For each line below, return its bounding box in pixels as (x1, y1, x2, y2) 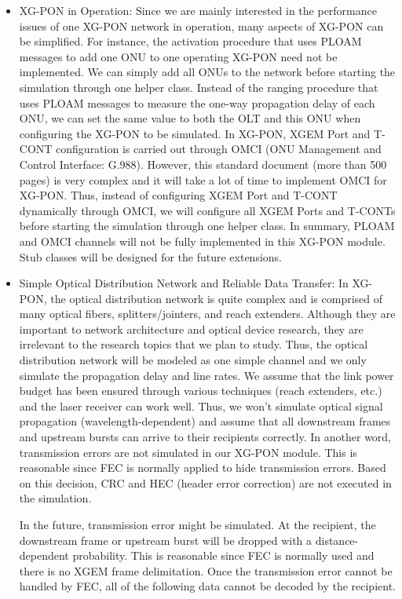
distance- (315, 531, 359, 548)
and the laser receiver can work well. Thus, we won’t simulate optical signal (19, 397, 383, 414)
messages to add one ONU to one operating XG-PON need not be (19, 48, 338, 64)
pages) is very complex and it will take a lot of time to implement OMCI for (19, 171, 387, 188)
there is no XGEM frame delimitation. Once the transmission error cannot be (19, 562, 393, 579)
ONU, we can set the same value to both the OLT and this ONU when (19, 110, 361, 126)
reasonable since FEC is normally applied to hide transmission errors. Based (19, 459, 386, 476)
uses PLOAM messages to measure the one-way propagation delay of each (19, 94, 375, 111)
